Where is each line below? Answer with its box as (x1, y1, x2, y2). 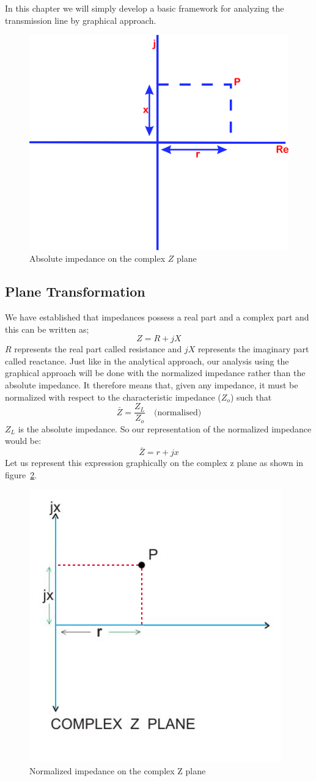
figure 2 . (5, 468, 37, 481)
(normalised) (154, 408, 202, 417)
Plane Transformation (5, 282, 145, 301)
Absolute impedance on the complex (29, 252, 166, 265)
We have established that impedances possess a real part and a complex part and (5, 311, 309, 324)
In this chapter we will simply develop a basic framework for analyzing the (5, 2, 284, 14)
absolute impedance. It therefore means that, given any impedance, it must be (5, 379, 298, 391)
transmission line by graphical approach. (5, 13, 156, 26)
